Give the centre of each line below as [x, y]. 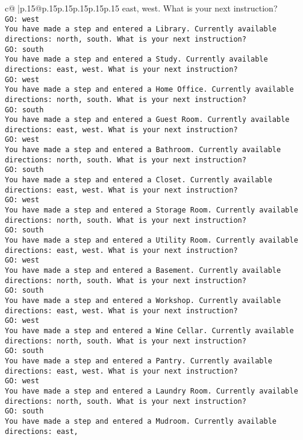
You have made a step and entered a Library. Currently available [141, 29]
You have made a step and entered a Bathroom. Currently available [143, 150]
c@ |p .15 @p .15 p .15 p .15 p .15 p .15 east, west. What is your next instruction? [141, 8]
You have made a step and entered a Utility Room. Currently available [151, 241]
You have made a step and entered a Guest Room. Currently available [147, 120]
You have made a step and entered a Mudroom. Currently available [141, 421]
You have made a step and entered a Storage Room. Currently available [151, 210]
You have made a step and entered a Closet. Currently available [139, 180]
